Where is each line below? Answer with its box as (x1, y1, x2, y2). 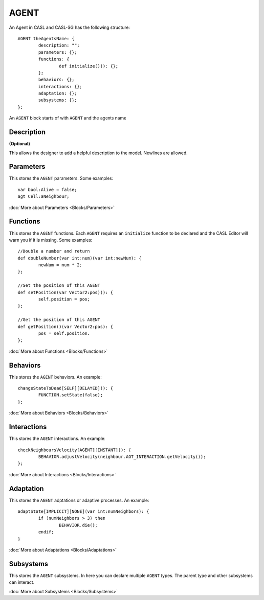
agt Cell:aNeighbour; (18, 194, 69, 199)
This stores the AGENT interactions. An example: (9, 436, 106, 441)
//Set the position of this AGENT (18, 283, 100, 288)
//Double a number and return (18, 249, 90, 254)
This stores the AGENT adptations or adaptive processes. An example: (9, 497, 149, 503)
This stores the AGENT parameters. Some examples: (9, 175, 113, 181)
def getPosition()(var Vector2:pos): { (18, 323, 113, 329)
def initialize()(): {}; (59, 63, 118, 69)
